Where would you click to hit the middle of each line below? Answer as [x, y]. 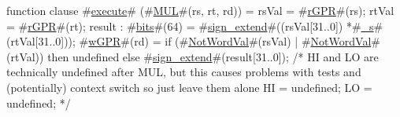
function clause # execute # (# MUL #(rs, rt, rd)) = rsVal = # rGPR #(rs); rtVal [200, 10]
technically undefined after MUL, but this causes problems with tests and [184, 72]
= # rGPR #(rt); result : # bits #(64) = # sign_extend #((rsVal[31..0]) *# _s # [195, 26]
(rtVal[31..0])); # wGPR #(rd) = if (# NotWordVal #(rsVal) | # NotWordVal [189, 41]
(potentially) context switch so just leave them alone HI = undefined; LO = [189, 87]
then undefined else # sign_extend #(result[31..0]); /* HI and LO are [213, 56]
